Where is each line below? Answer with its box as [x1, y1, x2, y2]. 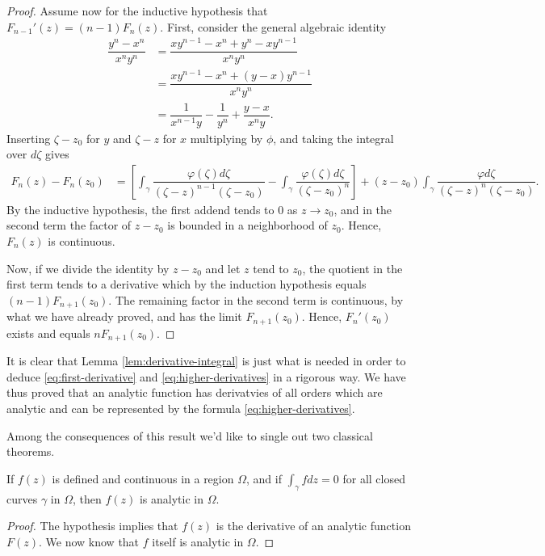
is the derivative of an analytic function [216, 517, 411, 534]
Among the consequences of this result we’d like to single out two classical [6, 427, 373, 444]
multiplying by [190, 129, 263, 146]
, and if [246, 470, 282, 486]
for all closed [342, 470, 405, 486]
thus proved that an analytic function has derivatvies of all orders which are [6, 384, 383, 401]
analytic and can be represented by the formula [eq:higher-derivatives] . [6, 399, 355, 416]
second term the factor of [6, 217, 132, 234]
